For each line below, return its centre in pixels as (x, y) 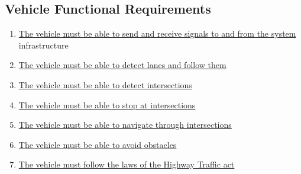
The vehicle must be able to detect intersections (105, 84)
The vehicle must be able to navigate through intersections (125, 125)
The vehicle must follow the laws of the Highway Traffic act (127, 164)
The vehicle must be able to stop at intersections (107, 104)
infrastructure (43, 45)
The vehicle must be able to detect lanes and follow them (122, 65)
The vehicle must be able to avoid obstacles (98, 144)
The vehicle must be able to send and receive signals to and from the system (157, 33)
